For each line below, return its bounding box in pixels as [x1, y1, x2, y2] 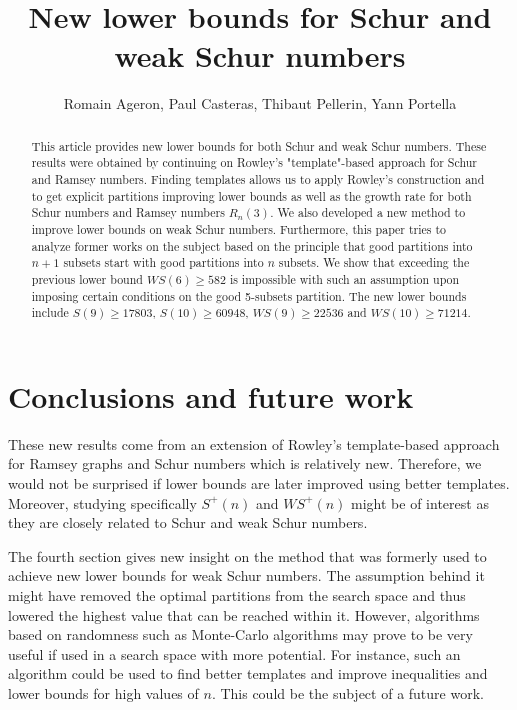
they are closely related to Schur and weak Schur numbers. [8, 512, 368, 533]
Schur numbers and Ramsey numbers [31, 204, 225, 221]
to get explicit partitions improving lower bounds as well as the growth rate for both [31, 187, 472, 204]
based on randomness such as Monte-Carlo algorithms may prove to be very [8, 624, 473, 645]
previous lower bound [31, 270, 143, 287]
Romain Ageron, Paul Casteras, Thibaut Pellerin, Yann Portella [63, 93, 457, 114]
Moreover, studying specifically [8, 492, 197, 513]
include [31, 304, 69, 321]
